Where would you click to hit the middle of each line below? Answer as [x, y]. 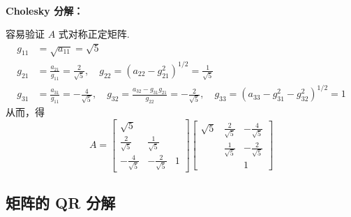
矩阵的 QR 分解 [61, 203]
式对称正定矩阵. [94, 34]
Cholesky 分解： [45, 10]
